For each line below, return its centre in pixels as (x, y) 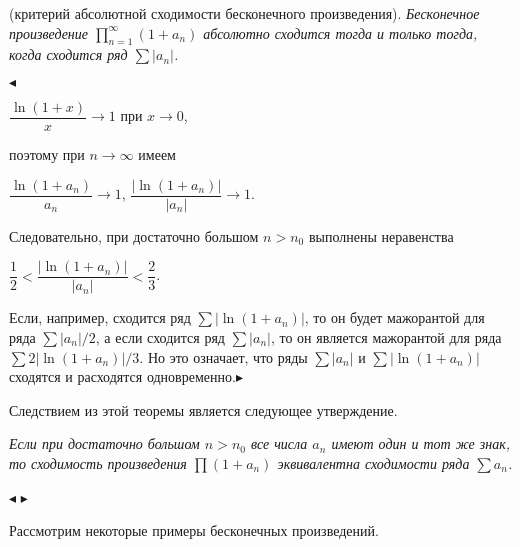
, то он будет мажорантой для (394, 317)
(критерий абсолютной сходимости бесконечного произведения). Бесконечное (244, 13)
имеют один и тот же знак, (420, 443)
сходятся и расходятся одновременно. (122, 376)
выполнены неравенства (381, 235)
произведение (49, 32)
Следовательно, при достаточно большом (134, 235)
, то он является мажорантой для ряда (386, 336)
